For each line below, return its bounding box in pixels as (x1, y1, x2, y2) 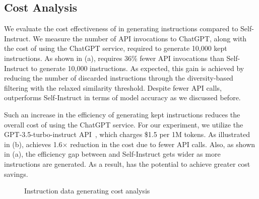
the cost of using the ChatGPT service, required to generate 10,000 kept (4, 43, 227, 53)
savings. (4, 168, 28, 179)
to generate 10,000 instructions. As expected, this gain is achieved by (31, 62, 244, 73)
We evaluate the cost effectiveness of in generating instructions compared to (4, 23, 238, 34)
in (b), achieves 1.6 (4, 139, 62, 149)
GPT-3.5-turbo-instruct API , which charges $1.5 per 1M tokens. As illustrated (4, 129, 250, 140)
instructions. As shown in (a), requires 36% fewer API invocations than (4, 52, 224, 63)
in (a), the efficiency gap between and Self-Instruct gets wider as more (4, 149, 221, 159)
